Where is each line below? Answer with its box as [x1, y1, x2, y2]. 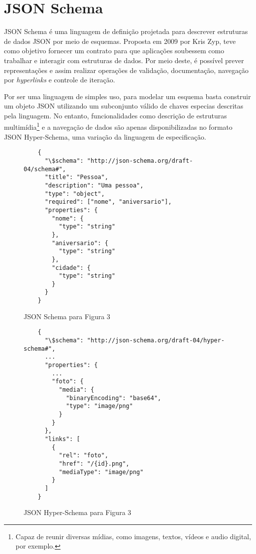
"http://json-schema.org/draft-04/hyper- [87, 337, 225, 344]
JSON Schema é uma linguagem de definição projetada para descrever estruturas [4, 26, 248, 37]
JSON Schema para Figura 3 [24, 311, 110, 321]
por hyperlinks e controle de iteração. [4, 74, 115, 85]
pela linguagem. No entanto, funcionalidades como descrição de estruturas [4, 110, 227, 120]
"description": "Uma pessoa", [44, 182, 144, 189]
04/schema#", [24, 165, 66, 173]
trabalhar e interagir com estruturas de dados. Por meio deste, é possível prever [4, 55, 244, 65]
